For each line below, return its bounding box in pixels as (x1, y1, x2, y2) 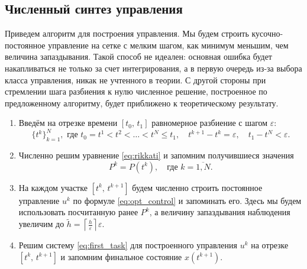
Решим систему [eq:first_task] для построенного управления (18, 239, 237, 251)
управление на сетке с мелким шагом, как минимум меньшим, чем (48, 38, 289, 51)
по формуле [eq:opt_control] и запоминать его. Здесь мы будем (73, 194, 302, 206)
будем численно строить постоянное (132, 181, 263, 193)
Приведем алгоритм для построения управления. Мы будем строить (5, 27, 249, 40)
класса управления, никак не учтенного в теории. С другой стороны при (5, 73, 266, 86)
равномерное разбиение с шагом (151, 116, 268, 129)
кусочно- (251, 27, 283, 40)
